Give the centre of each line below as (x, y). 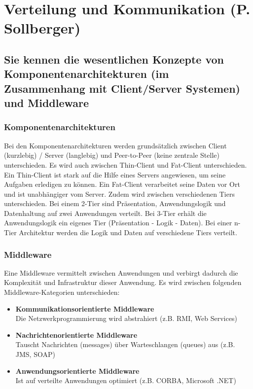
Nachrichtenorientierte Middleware (76, 335)
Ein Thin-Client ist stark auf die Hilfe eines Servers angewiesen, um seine (115, 174)
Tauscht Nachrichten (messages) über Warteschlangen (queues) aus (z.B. (125, 344)
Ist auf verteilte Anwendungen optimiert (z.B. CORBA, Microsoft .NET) (126, 380)
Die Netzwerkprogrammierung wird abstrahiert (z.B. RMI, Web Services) (126, 318)
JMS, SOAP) (35, 354)
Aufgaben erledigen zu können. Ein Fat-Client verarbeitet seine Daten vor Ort (122, 184)
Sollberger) (42, 28)
